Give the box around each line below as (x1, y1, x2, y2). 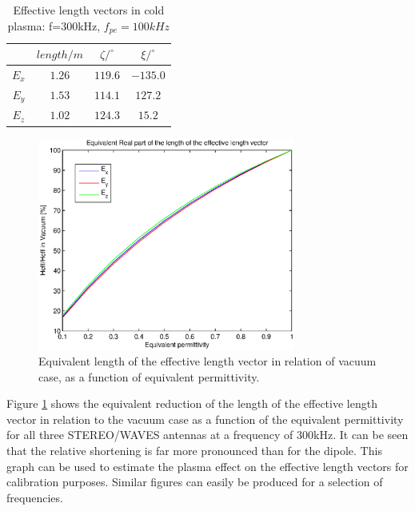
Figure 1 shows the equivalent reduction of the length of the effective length (6, 395, 377, 412)
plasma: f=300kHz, (7, 17, 101, 34)
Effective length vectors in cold (13, 2, 165, 18)
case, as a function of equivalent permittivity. (38, 368, 260, 385)
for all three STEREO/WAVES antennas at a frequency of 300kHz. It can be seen (6, 426, 409, 443)
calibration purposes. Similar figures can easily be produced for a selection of (6, 473, 383, 490)
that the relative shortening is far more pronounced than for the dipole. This (6, 442, 382, 459)
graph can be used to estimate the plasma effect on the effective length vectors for (6, 457, 409, 474)
